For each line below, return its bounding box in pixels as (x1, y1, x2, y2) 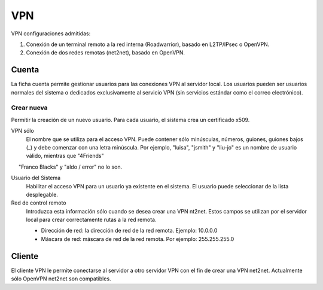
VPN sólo (11, 127, 34, 135)
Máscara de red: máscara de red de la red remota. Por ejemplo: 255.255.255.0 (41, 235, 234, 242)
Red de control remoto (11, 199, 66, 206)
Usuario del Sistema (11, 174, 61, 182)
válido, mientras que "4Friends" (26, 152, 104, 160)
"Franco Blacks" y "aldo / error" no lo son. (18, 163, 123, 170)
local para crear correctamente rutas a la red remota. (26, 216, 157, 224)
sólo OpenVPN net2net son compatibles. (11, 275, 111, 282)
